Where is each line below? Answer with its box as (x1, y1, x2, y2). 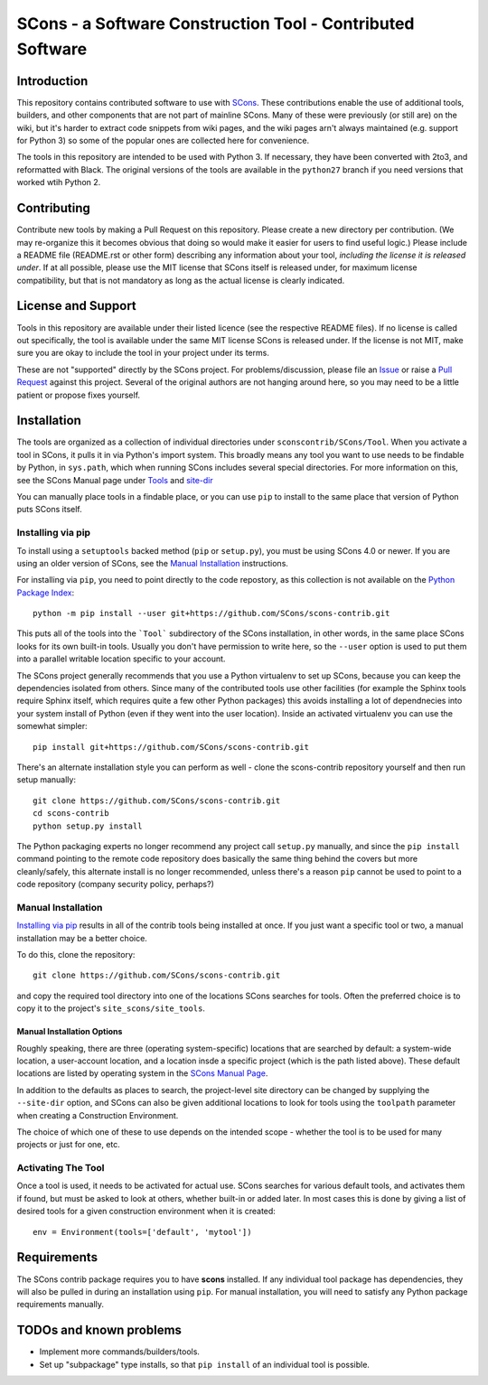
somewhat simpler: (16, 721, 88, 732)
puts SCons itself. (16, 504, 83, 515)
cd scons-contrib (33, 809, 109, 819)
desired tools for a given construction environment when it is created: (16, 1206, 276, 1217)
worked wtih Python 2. (16, 177, 101, 188)
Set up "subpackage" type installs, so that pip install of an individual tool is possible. (39, 1359, 371, 1370)
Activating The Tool (16, 1162, 105, 1174)
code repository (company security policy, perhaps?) (16, 879, 214, 890)
